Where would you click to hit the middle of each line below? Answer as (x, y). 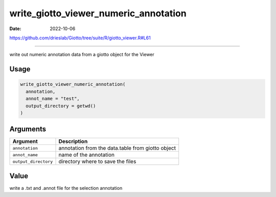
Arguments (28, 129)
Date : (15, 29)
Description (73, 141)
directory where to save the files (97, 162)
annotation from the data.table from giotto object (117, 148)
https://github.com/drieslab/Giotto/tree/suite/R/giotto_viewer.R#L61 (80, 38)
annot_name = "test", (53, 99)
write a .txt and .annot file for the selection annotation (66, 188)
